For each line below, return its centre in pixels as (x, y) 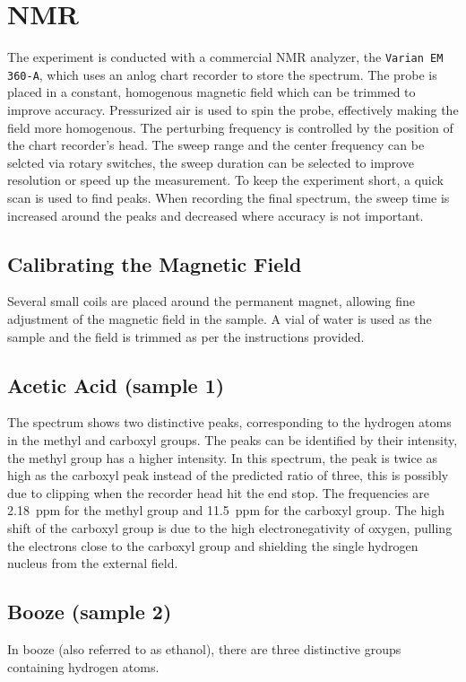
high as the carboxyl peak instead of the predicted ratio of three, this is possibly (228, 475)
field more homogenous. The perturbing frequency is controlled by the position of (230, 127)
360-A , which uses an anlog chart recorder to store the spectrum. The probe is (222, 74)
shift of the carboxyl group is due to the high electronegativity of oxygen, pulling (230, 527)
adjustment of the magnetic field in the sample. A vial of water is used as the (220, 318)
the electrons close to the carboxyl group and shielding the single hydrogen (213, 545)
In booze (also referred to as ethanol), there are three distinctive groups (204, 648)
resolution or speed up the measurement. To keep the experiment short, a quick (225, 180)
